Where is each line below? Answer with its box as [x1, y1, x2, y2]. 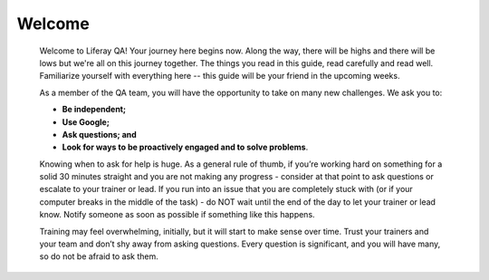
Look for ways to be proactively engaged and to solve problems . [62, 141, 309, 153]
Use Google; [62, 116, 110, 127]
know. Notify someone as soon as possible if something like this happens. [39, 209, 316, 220]
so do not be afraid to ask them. [39, 251, 158, 262]
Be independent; [62, 104, 127, 115]
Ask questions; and [62, 129, 138, 140]
